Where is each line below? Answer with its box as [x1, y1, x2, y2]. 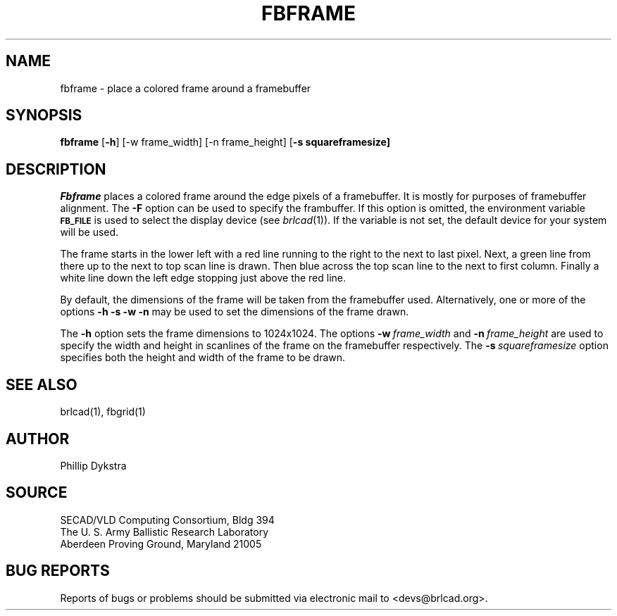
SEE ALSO [6, 375, 77, 394]
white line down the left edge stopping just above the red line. [60, 272, 347, 284]
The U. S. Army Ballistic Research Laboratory [60, 525, 269, 538]
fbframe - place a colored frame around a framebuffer [60, 82, 311, 94]
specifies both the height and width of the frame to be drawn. [60, 351, 346, 364]
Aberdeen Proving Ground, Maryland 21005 [60, 537, 262, 550]
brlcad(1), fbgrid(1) [60, 406, 146, 418]
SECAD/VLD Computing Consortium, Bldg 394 [60, 513, 275, 526]
